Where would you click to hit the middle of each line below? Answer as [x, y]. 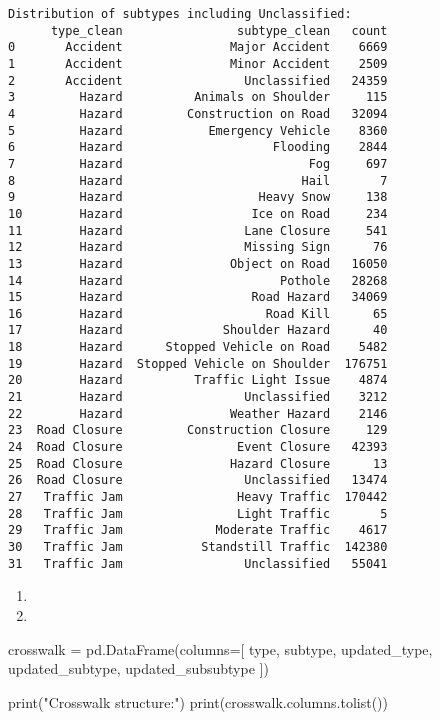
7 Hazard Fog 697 [198, 163]
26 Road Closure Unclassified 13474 [198, 480]
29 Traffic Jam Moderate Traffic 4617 [198, 530]
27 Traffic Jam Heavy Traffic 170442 [198, 497]
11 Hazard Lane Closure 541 [198, 230]
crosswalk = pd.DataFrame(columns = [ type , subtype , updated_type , [220, 648]
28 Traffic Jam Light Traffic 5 [198, 513]
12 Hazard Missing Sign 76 [198, 247]
